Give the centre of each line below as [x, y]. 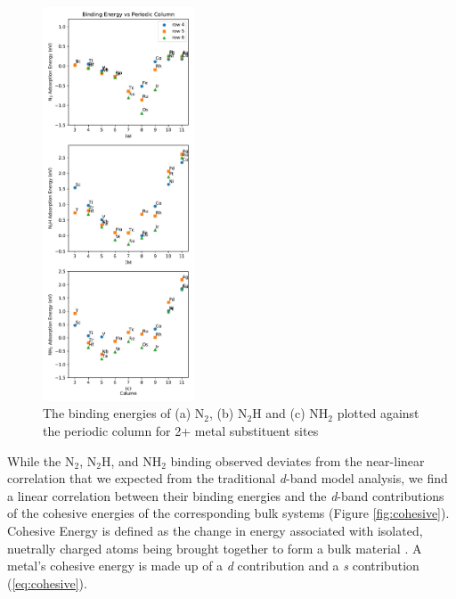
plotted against [378, 413]
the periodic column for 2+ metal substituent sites [181, 431]
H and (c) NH [290, 413]
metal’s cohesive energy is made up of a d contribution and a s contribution [213, 566]
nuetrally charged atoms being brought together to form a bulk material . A [215, 548]
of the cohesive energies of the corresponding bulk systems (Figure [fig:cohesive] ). [228, 513]
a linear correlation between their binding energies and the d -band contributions [226, 495]
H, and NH [131, 460]
